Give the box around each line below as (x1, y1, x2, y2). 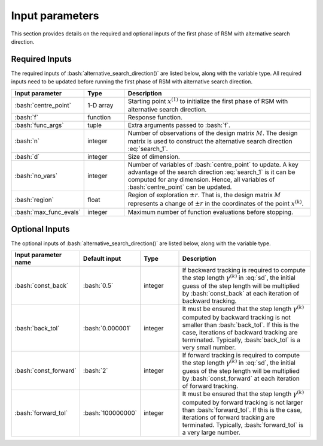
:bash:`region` (14, 195, 54, 204)
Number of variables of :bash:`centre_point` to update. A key (127, 161, 298, 169)
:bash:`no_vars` (14, 171, 58, 180)
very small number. (182, 343, 236, 351)
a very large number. (182, 428, 240, 436)
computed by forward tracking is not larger (182, 398, 303, 406)
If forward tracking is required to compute (182, 351, 300, 359)
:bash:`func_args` (14, 121, 64, 129)
